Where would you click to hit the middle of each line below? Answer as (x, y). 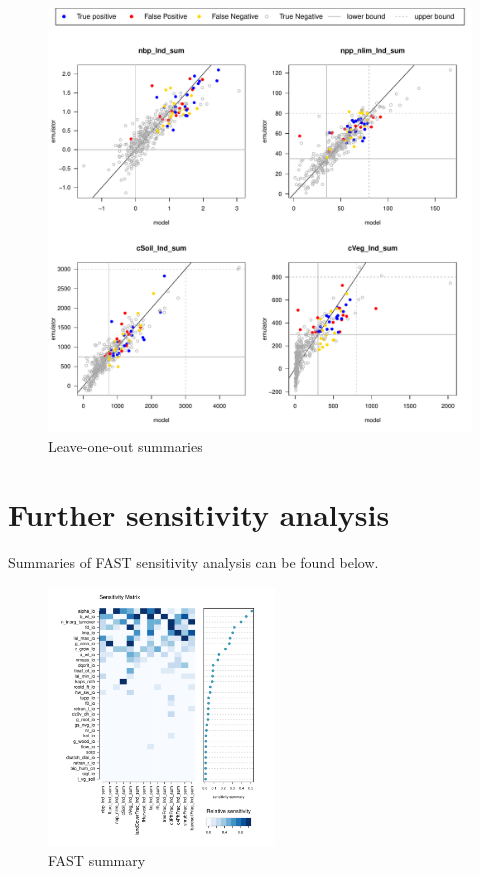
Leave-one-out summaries (125, 445)
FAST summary (97, 859)
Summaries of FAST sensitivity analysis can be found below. (193, 562)
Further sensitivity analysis (199, 514)
